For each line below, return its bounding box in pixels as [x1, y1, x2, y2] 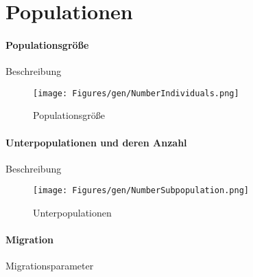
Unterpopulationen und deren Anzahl [5, 135, 187, 149]
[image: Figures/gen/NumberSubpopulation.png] [33, 186, 249, 196]
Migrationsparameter [5, 258, 94, 273]
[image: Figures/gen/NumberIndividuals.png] [33, 88, 239, 98]
